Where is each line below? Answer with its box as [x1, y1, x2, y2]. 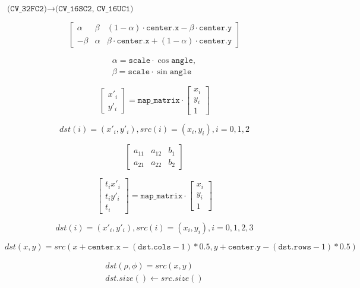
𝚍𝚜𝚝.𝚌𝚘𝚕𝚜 [138, 242, 171, 251]
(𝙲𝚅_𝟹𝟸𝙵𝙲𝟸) [7, 5, 47, 13]
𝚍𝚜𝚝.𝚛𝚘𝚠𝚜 [278, 242, 311, 251]
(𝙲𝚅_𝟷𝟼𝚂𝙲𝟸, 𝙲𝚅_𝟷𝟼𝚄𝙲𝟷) [55, 5, 134, 13]
